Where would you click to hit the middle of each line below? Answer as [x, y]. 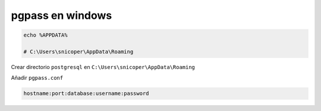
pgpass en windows [62, 15]
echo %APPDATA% [45, 35]
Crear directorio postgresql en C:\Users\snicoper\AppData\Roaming [103, 67]
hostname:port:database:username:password [86, 94]
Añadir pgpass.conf [37, 78]
